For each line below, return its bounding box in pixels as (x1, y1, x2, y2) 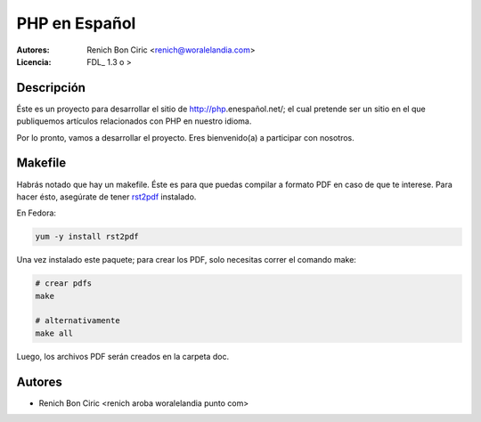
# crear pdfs (35, 279, 93, 288)
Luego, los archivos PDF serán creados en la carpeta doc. (16, 351, 230, 361)
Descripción (16, 80, 86, 95)
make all (35, 328, 74, 338)
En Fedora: (16, 207, 57, 218)
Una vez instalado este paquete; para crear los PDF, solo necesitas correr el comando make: (16, 255, 356, 265)
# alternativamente (35, 316, 120, 326)
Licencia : (16, 56, 52, 67)
